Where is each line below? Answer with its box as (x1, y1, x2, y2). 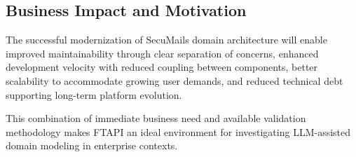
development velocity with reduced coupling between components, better (6, 60, 318, 74)
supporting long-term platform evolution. (6, 87, 182, 102)
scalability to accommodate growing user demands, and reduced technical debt (6, 73, 343, 88)
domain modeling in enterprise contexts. (6, 138, 178, 153)
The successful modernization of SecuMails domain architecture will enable (6, 32, 327, 47)
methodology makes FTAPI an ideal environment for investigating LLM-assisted (6, 124, 351, 139)
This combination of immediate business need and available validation (6, 111, 306, 125)
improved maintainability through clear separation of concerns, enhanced (6, 46, 319, 60)
